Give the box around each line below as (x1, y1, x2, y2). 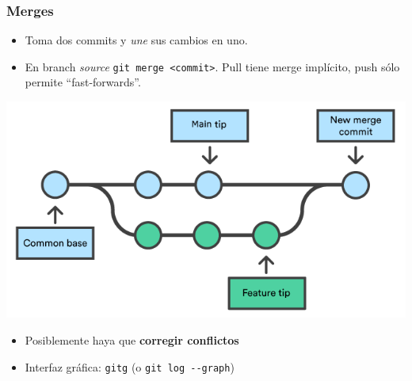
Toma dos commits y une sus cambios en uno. (25, 32, 248, 48)
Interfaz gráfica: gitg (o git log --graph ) (25, 358, 235, 375)
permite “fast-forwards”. (25, 74, 141, 90)
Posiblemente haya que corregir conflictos (25, 332, 239, 349)
